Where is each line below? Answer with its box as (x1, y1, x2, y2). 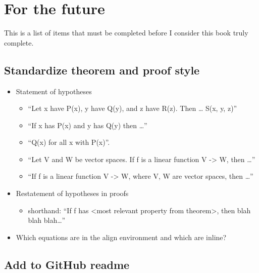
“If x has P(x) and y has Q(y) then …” (28, 120, 147, 130)
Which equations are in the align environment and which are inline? (16, 231, 227, 242)
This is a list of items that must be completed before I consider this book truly (4, 27, 248, 38)
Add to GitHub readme (4, 256, 130, 272)
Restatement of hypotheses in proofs (16, 188, 129, 199)
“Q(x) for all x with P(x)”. (28, 137, 110, 147)
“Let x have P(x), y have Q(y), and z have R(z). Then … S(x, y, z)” (28, 103, 237, 113)
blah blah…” (28, 215, 66, 225)
